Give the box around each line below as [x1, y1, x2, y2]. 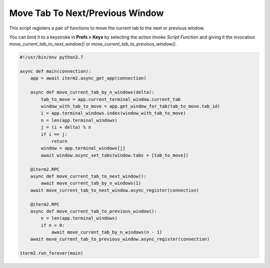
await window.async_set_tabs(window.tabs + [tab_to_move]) [40, 152, 189, 158]
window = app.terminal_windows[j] [40, 145, 125, 151]
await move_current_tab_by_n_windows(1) [40, 180, 141, 186]
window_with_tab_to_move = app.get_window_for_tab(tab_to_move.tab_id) [40, 103, 220, 109]
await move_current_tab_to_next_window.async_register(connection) [30, 187, 199, 193]
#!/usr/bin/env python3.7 [19, 54, 83, 60]
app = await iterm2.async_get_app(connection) [30, 75, 147, 81]
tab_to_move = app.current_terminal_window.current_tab [40, 96, 181, 102]
